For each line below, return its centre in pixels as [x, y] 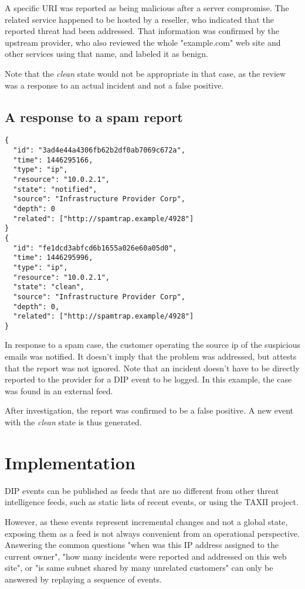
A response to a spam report [94, 116]
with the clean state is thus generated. [73, 422]
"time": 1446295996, [53, 258]
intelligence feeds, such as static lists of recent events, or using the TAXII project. [152, 502]
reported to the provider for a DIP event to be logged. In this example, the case [148, 379]
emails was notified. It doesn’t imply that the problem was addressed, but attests [151, 356]
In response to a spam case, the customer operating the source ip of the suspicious [153, 345]
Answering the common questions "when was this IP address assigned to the [142, 545]
